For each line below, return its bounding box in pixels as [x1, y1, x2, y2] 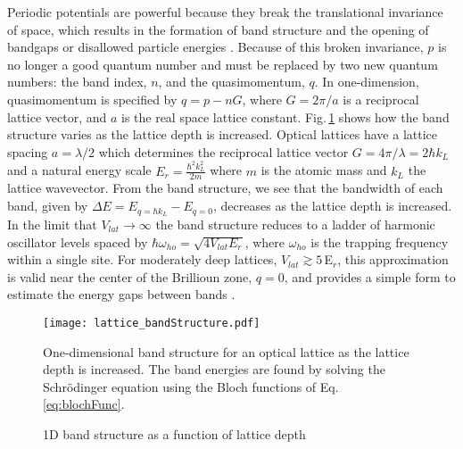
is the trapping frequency [310, 232, 449, 251]
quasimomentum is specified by [7, 89, 178, 108]
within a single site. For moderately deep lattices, [7, 250, 277, 269]
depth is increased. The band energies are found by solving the [43, 360, 385, 378]
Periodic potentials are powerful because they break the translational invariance [7, 3, 443, 21]
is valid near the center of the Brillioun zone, [7, 267, 252, 286]
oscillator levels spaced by [7, 232, 148, 251]
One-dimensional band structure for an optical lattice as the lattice [43, 342, 409, 361]
